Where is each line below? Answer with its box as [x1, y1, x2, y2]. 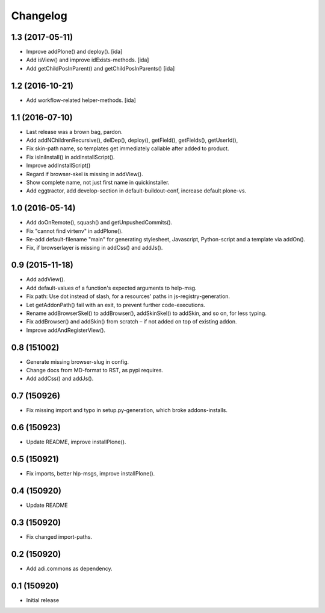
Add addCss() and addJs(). [26, 375, 94, 383]
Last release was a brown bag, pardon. [26, 128, 123, 135]
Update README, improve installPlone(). [26, 438, 126, 446]
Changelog [11, 9, 67, 22]
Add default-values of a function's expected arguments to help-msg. [26, 284, 197, 291]
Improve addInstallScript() [26, 162, 91, 169]
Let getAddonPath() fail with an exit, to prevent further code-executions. [26, 301, 206, 308]
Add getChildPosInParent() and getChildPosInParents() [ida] [26, 65, 175, 72]
